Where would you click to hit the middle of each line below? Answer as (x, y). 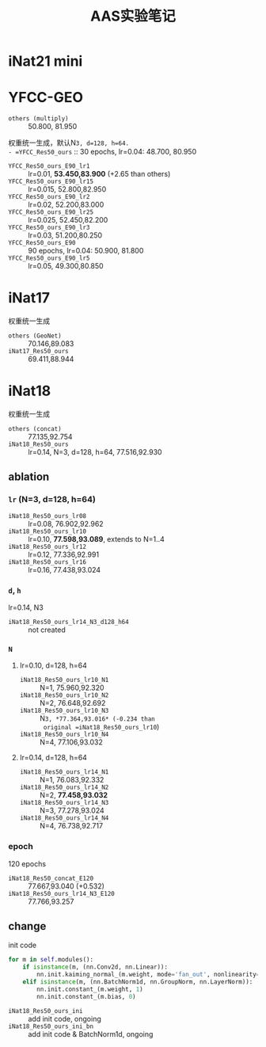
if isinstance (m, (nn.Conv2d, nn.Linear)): (95, 967)
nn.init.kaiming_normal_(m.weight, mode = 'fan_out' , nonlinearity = (148, 975)
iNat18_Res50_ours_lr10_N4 (64, 735)
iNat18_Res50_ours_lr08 (47, 516)
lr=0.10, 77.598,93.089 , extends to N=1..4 (96, 539)
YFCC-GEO (46, 98)
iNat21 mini (46, 61)
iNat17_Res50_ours (38, 352)
